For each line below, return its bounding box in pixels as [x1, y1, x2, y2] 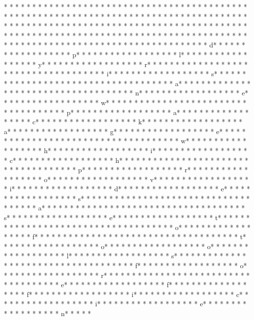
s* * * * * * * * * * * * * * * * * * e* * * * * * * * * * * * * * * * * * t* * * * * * [4, 212, 250, 223]
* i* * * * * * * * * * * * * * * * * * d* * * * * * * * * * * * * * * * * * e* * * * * [4, 183, 251, 194]
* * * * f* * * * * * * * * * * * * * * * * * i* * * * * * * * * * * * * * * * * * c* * [4, 289, 249, 299]
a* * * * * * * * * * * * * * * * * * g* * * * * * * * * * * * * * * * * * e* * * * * [4, 126, 246, 136]
